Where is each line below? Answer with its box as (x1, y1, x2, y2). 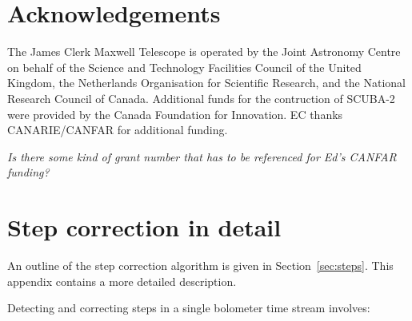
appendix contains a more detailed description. (7, 272, 237, 289)
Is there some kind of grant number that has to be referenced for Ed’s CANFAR (7, 148, 397, 164)
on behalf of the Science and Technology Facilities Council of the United (7, 58, 362, 75)
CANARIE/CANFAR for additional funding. (7, 121, 228, 138)
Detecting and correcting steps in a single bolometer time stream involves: (7, 299, 370, 316)
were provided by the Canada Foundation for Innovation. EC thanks (7, 105, 343, 122)
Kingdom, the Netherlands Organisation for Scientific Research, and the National (7, 74, 406, 91)
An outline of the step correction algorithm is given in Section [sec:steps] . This (7, 257, 394, 273)
